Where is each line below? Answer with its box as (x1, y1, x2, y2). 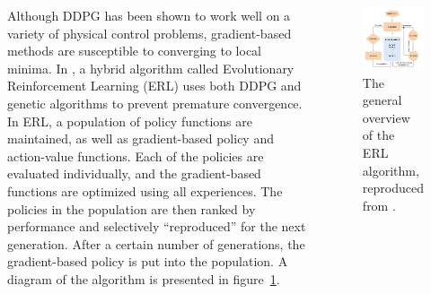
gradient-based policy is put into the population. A (7, 252, 288, 271)
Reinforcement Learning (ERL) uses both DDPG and (7, 76, 302, 95)
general (362, 91, 402, 109)
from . (362, 195, 396, 214)
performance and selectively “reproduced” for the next (7, 217, 306, 236)
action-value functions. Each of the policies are (7, 146, 264, 165)
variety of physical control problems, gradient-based (7, 23, 292, 42)
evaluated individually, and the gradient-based (7, 164, 261, 183)
